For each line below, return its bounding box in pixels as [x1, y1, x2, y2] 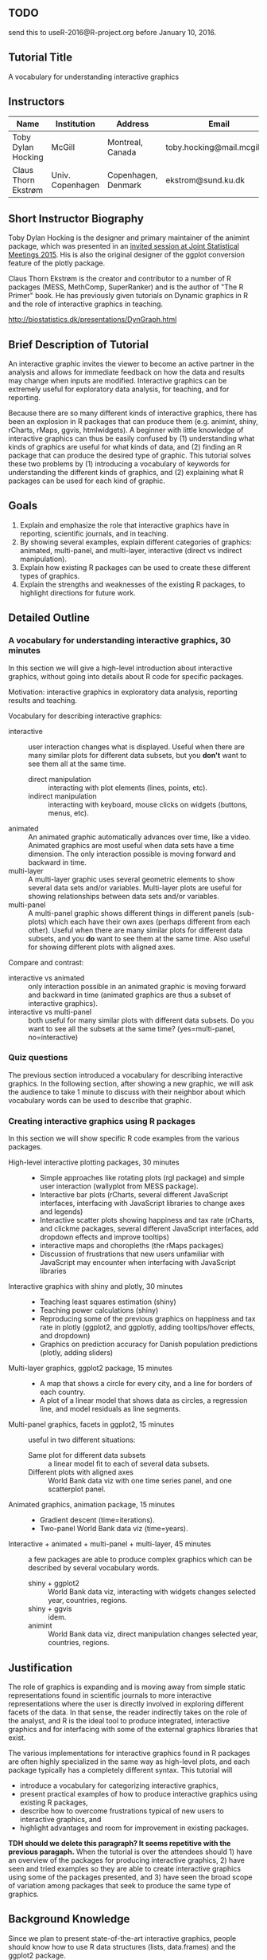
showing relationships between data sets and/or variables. [28, 891, 220, 901]
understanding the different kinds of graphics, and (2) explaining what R [8, 468, 244, 477]
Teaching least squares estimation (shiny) [39, 1297, 176, 1306]
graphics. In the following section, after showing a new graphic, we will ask [8, 1078, 254, 1088]
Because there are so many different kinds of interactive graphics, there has [8, 408, 257, 418]
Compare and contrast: [8, 957, 84, 967]
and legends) [39, 1207, 83, 1216]
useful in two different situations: [28, 1435, 136, 1445]
